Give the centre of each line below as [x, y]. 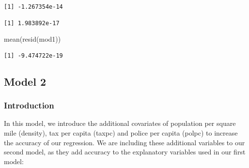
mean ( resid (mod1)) [32, 39]
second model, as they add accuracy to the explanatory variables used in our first [125, 152]
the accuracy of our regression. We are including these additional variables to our [124, 142]
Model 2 [25, 81]
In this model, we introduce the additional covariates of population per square [120, 123]
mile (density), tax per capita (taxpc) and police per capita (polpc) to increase [121, 132]
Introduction [29, 105]
